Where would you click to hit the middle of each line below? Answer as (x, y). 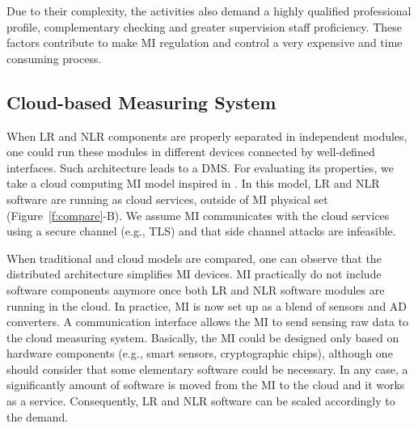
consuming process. (54, 58)
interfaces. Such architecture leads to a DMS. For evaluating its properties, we (200, 167)
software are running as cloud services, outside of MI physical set (167, 199)
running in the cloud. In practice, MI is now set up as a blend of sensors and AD (207, 305)
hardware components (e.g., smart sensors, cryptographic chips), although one (200, 353)
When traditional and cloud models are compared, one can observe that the (194, 258)
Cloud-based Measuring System (141, 102)
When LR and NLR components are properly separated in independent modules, (207, 136)
